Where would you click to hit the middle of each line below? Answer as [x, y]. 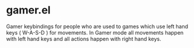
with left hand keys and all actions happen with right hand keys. [84, 39]
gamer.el [28, 10]
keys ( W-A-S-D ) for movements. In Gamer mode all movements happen [95, 32]
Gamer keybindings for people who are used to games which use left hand [97, 26]
